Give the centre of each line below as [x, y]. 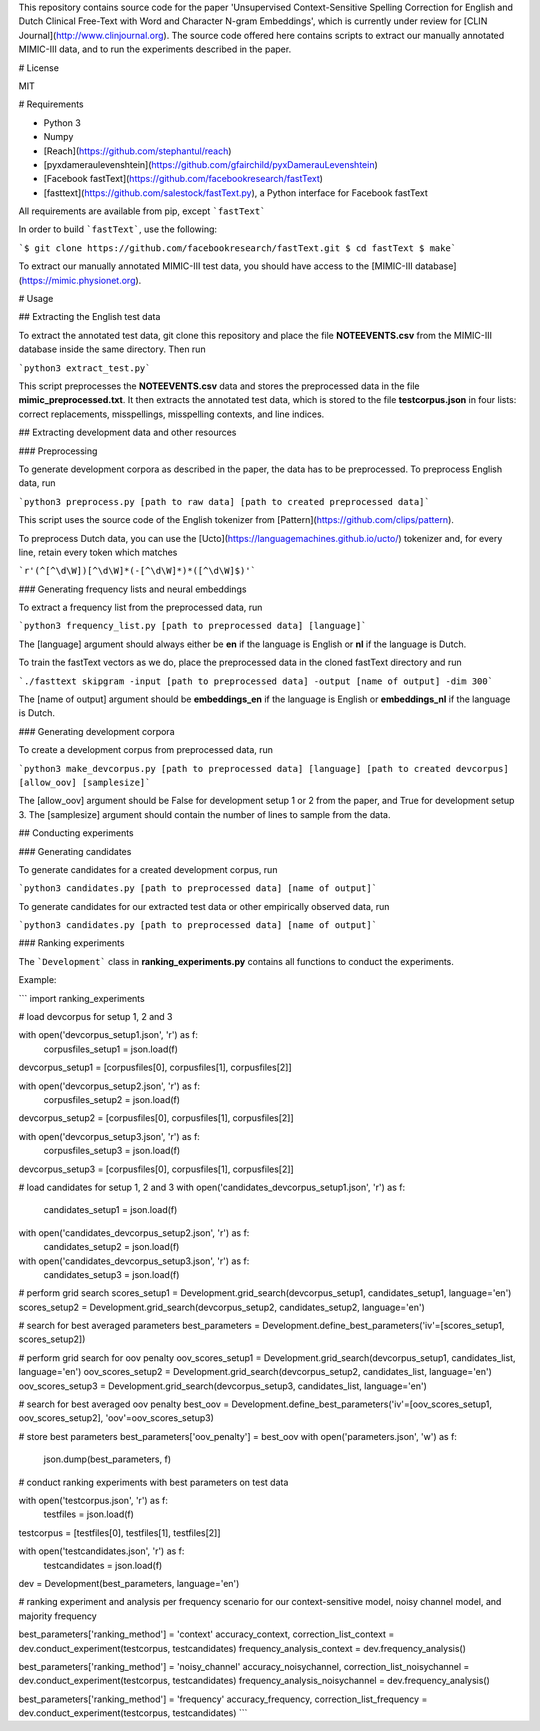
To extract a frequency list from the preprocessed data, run [140, 607]
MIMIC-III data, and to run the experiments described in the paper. [155, 49]
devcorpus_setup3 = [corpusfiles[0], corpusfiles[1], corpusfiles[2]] [156, 1169]
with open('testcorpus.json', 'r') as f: [93, 1500]
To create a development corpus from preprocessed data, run [146, 750]
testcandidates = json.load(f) [103, 1565]
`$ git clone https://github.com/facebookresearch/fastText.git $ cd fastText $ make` [237, 248]
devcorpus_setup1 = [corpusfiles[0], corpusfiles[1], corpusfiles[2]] [155, 1067]
